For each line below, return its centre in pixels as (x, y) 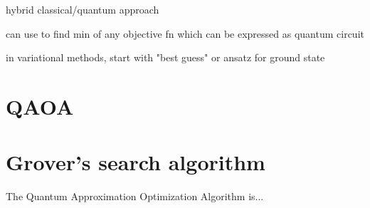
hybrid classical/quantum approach (83, 9)
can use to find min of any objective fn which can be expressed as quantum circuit (185, 33)
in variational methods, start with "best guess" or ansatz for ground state (165, 57)
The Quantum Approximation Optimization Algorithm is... (135, 196)
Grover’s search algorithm (136, 162)
